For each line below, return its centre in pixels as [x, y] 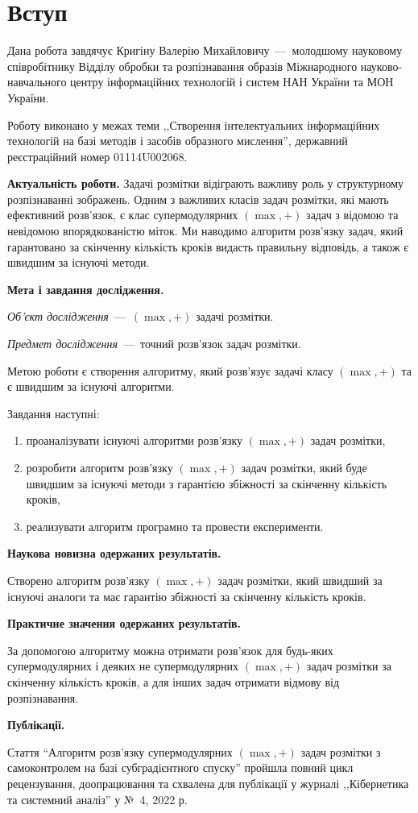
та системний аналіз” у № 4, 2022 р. [97, 799]
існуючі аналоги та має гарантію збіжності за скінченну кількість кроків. [187, 596]
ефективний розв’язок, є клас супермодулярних [123, 215]
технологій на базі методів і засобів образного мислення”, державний [178, 141]
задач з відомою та [352, 215]
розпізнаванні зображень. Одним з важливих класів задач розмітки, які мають [198, 199]
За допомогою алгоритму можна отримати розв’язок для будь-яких [170, 650]
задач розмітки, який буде [304, 467]
